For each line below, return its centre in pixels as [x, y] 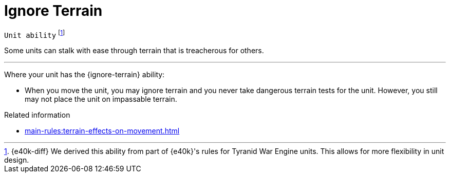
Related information [37, 115]
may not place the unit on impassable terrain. [101, 99]
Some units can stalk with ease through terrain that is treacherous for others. [134, 51]
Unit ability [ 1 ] [35, 34]
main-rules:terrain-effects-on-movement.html [102, 131]
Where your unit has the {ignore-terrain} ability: [85, 75]
